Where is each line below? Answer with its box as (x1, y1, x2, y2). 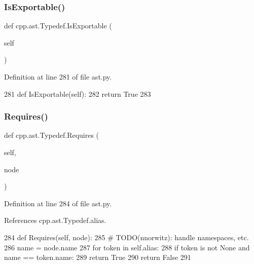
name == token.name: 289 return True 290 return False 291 (4, 252, 191, 262)
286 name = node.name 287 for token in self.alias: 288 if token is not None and (4, 242, 250, 252)
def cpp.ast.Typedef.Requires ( (4, 130, 99, 140)
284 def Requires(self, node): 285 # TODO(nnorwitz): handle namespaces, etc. (4, 232, 249, 242)
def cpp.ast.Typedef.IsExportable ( (4, 20, 112, 31)
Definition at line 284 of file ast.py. (4, 198, 112, 208)
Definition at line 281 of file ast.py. (4, 71, 112, 82)
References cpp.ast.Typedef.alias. (4, 215, 106, 225)
